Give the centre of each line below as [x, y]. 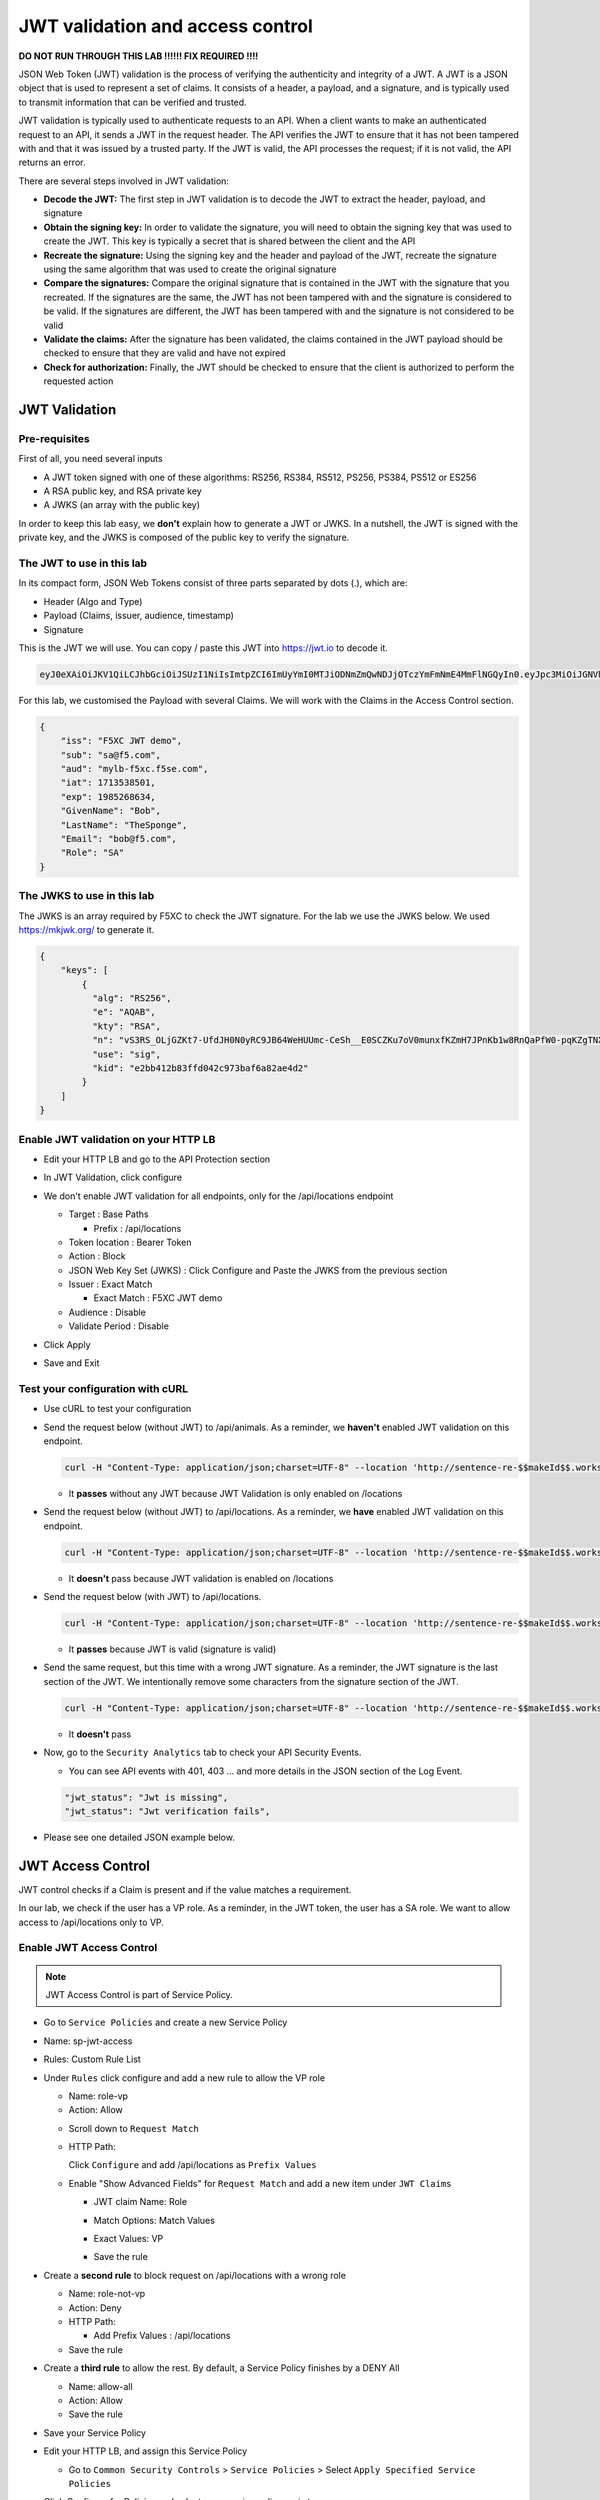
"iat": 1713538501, [108, 783]
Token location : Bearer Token [130, 1242]
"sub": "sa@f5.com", [111, 754]
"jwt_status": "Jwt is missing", [146, 1797]
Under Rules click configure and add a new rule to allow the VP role [184, 2077]
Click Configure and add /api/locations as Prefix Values [192, 2165]
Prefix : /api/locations [137, 1228]
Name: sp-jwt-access [88, 2041]
